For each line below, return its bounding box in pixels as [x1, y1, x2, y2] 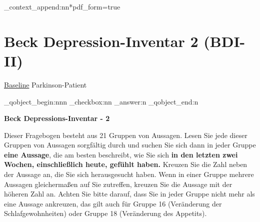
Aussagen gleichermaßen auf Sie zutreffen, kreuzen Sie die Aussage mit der [4, 178, 232, 189]
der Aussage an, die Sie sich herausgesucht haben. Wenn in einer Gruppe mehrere [4, 169, 254, 179]
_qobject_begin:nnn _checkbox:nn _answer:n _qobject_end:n [4, 96, 198, 106]
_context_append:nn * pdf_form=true [4, 1, 120, 11]
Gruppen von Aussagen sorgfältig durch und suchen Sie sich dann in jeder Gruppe [4, 139, 256, 150]
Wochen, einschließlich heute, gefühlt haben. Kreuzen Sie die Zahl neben [4, 159, 247, 169]
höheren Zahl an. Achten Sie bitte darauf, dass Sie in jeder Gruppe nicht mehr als [4, 188, 255, 199]
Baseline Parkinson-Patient [4, 79, 87, 89]
